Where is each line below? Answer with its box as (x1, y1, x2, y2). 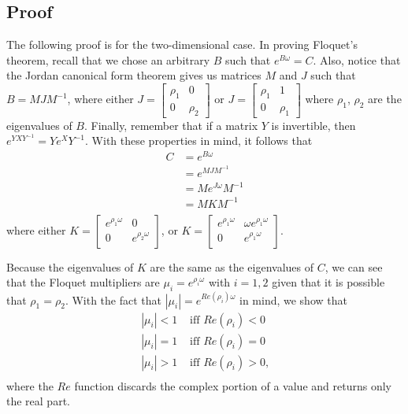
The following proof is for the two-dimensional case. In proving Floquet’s (6, 36, 358, 53)
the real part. (6, 393, 70, 409)
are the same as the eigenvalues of (150, 258, 314, 275)
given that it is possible (272, 274, 385, 290)
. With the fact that (65, 291, 161, 308)
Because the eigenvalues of (6, 258, 134, 275)
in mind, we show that (239, 291, 347, 308)
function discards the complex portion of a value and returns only (74, 377, 391, 394)
